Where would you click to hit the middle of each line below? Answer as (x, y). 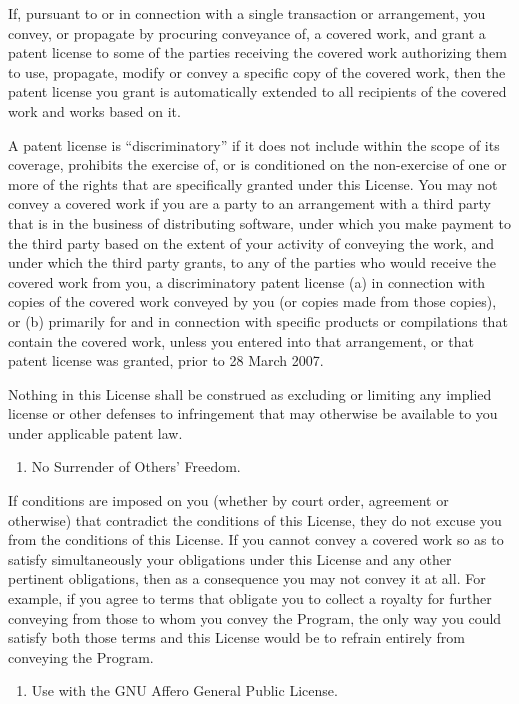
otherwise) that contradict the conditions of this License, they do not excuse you (255, 519)
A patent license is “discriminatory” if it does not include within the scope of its (254, 144)
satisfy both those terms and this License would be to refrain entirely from (237, 637)
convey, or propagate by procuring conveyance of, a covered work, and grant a (247, 32)
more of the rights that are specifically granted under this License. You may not (253, 183)
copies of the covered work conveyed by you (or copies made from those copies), (252, 301)
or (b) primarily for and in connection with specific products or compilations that (258, 320)
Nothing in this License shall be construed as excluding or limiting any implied (250, 393)
